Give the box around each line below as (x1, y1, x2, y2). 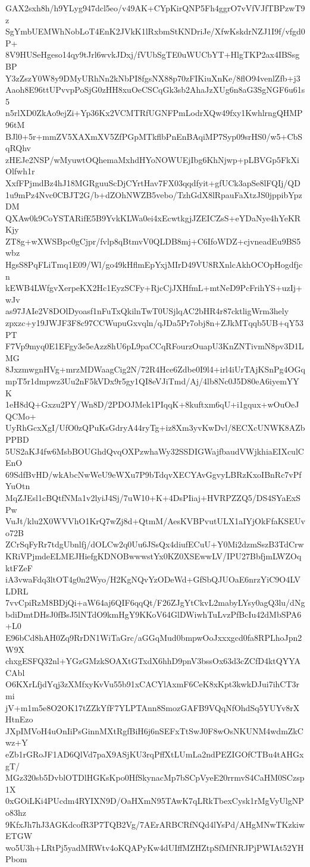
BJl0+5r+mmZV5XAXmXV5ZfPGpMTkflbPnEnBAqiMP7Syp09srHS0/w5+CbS (5, 130, 303, 142)
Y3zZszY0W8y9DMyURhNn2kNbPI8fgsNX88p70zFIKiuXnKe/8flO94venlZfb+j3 (5, 71, 300, 84)
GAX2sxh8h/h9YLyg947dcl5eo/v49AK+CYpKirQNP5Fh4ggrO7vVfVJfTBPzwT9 (5, 2, 305, 14)
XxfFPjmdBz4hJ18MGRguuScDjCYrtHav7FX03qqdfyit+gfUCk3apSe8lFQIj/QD (5, 176, 300, 189)
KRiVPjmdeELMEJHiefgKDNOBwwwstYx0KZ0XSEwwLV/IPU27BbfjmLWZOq (5, 549, 302, 562)
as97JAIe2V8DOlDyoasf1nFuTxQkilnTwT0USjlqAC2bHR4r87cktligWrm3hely (5, 305, 289, 317)
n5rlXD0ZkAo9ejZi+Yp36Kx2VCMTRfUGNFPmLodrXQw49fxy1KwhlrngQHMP (5, 107, 303, 119)
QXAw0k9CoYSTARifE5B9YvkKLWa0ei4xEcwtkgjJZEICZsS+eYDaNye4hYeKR (5, 211, 301, 224)
